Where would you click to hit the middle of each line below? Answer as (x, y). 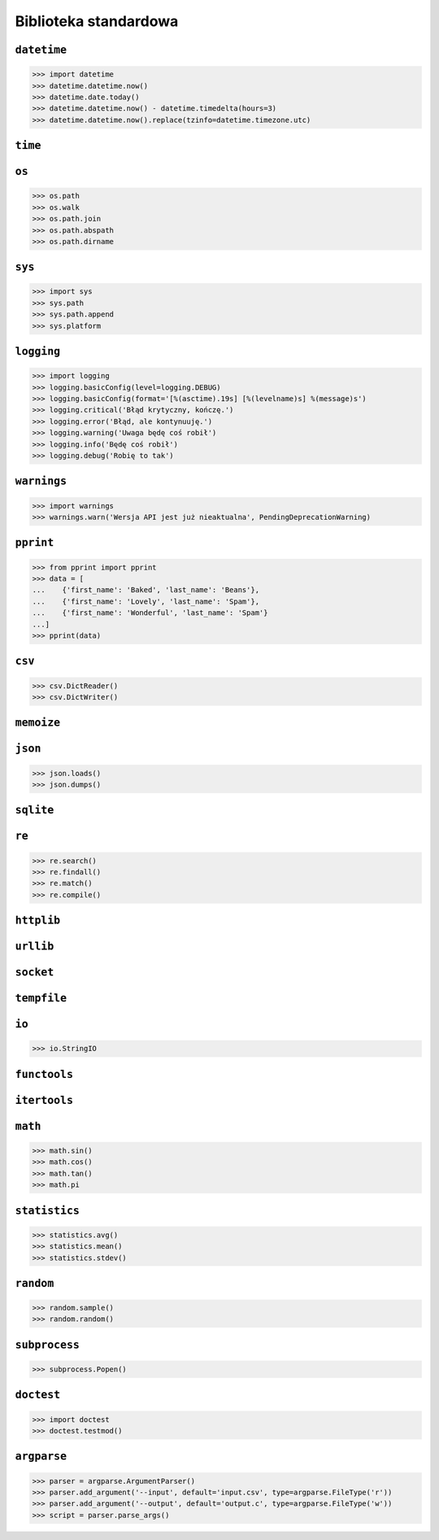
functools (44, 1074)
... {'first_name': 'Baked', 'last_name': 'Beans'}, (146, 590)
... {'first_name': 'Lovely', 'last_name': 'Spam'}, (146, 601)
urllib (35, 947)
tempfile (41, 998)
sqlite (35, 810)
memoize (38, 723)
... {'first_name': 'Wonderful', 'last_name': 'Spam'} (150, 613)
